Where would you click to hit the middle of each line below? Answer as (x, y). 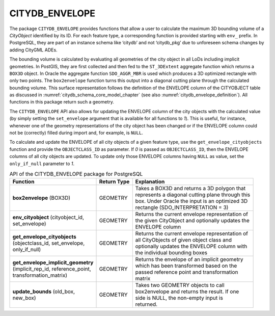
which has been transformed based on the (186, 266)
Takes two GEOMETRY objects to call (180, 285)
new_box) (24, 298)
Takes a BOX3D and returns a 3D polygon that (190, 189)
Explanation (150, 182)
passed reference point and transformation (187, 272)
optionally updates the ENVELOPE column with (191, 246)
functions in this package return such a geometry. (62, 102)
